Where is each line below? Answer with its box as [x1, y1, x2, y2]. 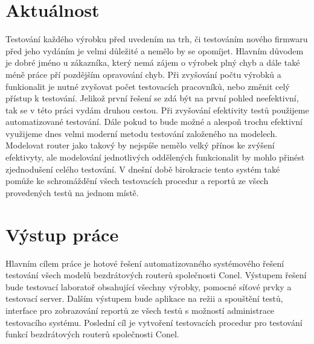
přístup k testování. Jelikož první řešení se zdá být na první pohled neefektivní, [5, 92, 299, 104]
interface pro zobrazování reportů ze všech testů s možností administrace [5, 304, 275, 316]
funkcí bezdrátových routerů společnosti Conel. [5, 328, 179, 340]
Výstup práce [5, 221, 119, 246]
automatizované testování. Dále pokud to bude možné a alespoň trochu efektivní [5, 115, 303, 128]
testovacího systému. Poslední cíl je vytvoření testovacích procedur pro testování [5, 316, 303, 328]
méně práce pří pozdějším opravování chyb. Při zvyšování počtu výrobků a [5, 68, 281, 80]
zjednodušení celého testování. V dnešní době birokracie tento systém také [5, 162, 280, 175]
